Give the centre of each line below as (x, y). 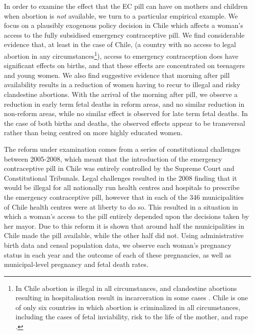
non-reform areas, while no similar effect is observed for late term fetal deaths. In (126, 113)
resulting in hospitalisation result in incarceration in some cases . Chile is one (132, 298)
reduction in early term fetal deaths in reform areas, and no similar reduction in (124, 104)
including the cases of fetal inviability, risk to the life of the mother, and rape (132, 317)
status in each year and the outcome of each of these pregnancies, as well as (118, 254)
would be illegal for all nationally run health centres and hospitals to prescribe (122, 187)
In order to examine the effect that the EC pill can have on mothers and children (126, 6)
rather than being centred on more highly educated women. (93, 132)
